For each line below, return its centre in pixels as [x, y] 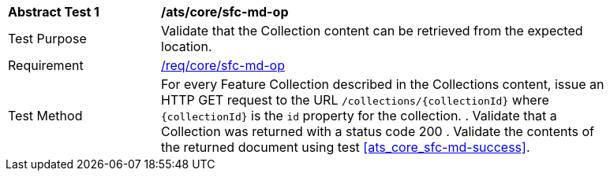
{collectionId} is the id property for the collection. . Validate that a [359, 116]
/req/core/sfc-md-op [223, 65]
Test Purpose [47, 39]
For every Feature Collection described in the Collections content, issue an [383, 84]
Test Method [45, 116]
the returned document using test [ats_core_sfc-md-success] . [346, 147]
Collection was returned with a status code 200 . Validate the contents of [378, 131]
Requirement [46, 65]
